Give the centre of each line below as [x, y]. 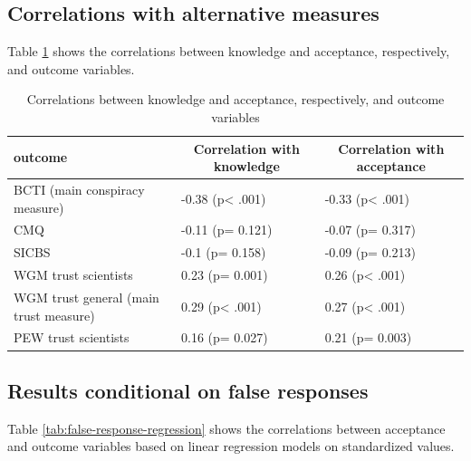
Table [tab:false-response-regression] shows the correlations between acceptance [226, 428]
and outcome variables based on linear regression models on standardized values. [231, 446]
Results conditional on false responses [188, 390]
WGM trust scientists [73, 275]
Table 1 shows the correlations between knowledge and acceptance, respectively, [229, 51]
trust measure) [54, 315]
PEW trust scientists [72, 337]
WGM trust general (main [87, 297]
